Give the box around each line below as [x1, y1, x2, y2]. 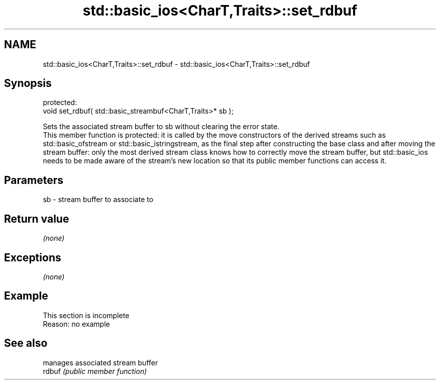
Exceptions [4, 251, 61, 264]
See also [4, 337, 48, 350]
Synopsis [4, 77, 52, 90]
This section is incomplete [43, 311, 130, 320]
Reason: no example [43, 319, 110, 328]
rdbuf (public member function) [43, 366, 147, 375]
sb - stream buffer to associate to [43, 195, 154, 204]
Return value [4, 212, 69, 225]
